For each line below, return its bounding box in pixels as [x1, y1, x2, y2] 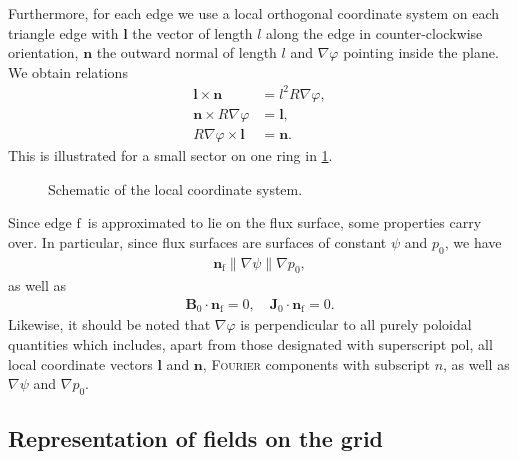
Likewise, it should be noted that [8, 314, 211, 335]
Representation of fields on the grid [8, 423, 383, 454]
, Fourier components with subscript [202, 353, 430, 374]
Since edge [8, 212, 72, 233]
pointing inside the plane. [343, 42, 499, 63]
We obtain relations [8, 61, 128, 82]
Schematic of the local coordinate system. [48, 178, 303, 199]
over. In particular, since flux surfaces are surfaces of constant [8, 231, 387, 252]
